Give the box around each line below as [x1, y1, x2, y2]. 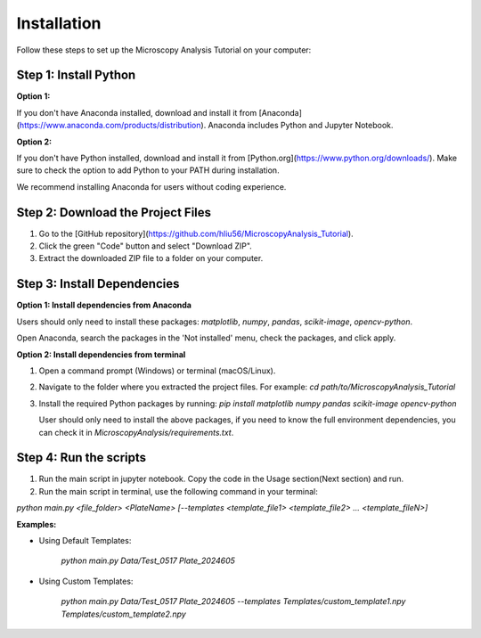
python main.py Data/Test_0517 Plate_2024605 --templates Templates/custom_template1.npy [61, 596, 406, 607]
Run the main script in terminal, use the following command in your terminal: [38, 486, 318, 496]
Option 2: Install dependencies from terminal [16, 348, 186, 360]
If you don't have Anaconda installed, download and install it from [16, 107, 257, 118]
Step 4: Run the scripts [16, 450, 147, 465]
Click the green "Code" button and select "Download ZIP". [38, 241, 253, 251]
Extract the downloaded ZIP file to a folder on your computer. [38, 253, 264, 264]
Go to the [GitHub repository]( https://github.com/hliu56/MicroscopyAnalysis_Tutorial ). [38, 228, 354, 239]
